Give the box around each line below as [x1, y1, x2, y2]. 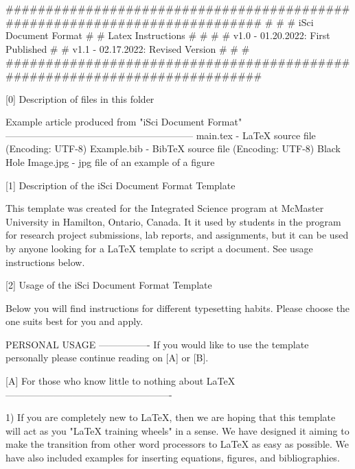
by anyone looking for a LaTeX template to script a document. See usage [5, 241, 313, 255]
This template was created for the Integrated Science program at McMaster [5, 201, 324, 215]
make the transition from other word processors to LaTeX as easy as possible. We [5, 437, 350, 451]
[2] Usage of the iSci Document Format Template [5, 278, 212, 292]
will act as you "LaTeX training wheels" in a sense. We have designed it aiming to [5, 423, 350, 437]
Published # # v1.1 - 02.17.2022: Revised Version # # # [5, 41, 250, 56]
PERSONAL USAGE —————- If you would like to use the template [5, 337, 309, 351]
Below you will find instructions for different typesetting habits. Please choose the [5, 300, 350, 315]
